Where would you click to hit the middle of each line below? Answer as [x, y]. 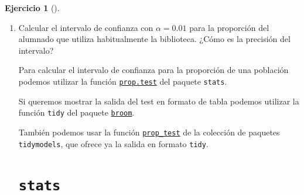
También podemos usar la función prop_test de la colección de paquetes [149, 132]
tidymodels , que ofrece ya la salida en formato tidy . [113, 143]
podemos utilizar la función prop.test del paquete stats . [123, 81]
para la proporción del [229, 27]
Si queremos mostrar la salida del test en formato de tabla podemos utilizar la [159, 101]
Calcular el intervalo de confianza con [86, 27]
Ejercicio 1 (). [32, 8]
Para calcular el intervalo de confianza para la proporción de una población [153, 70]
